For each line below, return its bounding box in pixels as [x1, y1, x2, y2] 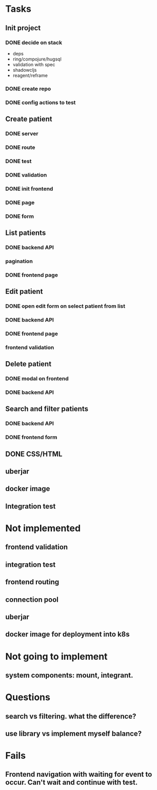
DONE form [5, 212, 34, 220]
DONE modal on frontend [5, 375, 69, 382]
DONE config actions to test [5, 98, 76, 106]
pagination [5, 258, 33, 265]
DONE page [5, 199, 35, 206]
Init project [5, 24, 41, 32]
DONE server [5, 130, 38, 137]
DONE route [5, 144, 35, 151]
